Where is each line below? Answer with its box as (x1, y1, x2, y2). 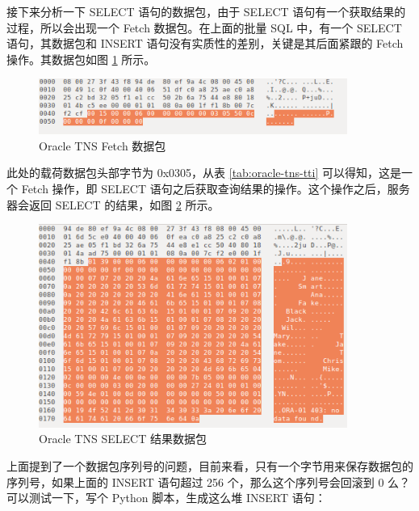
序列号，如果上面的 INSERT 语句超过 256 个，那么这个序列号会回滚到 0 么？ (6, 473, 411, 490)
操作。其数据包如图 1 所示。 (6, 50, 156, 67)
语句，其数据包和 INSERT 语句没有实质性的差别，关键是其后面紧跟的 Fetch (6, 35, 404, 52)
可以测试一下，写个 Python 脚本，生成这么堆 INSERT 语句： (6, 489, 326, 506)
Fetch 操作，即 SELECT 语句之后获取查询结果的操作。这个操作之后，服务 (21, 180, 410, 197)
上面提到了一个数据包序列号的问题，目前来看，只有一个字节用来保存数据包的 (6, 458, 413, 475)
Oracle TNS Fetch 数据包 (39, 137, 166, 154)
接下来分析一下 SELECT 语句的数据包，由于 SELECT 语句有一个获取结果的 (6, 3, 406, 19)
